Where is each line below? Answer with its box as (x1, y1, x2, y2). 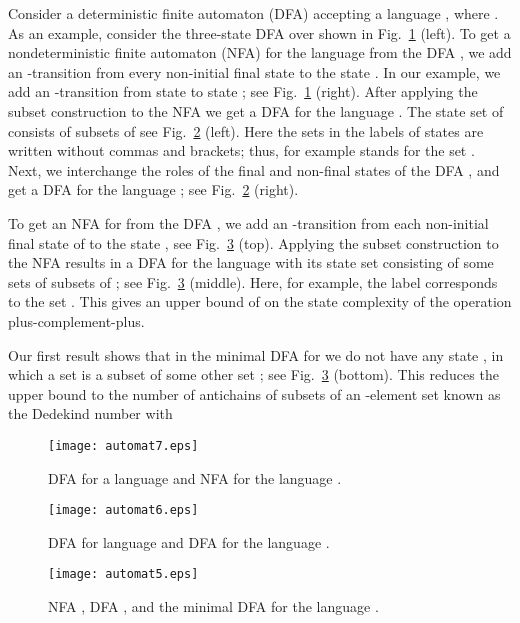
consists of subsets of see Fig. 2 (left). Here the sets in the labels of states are (8, 120, 484, 141)
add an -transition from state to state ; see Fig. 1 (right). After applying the (8, 81, 478, 102)
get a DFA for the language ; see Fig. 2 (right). (8, 179, 299, 200)
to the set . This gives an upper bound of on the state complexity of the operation (8, 291, 512, 312)
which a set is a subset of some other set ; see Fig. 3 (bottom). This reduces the (8, 364, 499, 385)
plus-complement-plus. (8, 310, 145, 331)
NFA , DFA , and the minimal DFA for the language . (48, 596, 379, 617)
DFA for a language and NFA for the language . (48, 467, 342, 488)
